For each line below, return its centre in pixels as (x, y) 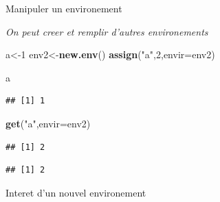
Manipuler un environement (64, 8)
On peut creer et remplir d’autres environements (107, 31)
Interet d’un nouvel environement (76, 192)
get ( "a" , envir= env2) (48, 123)
